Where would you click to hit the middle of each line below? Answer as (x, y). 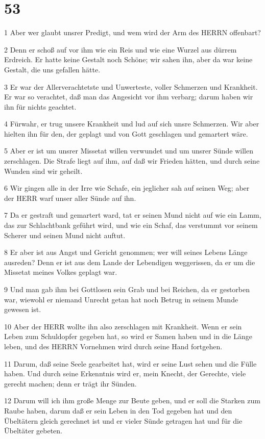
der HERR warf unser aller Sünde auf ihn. (70, 198)
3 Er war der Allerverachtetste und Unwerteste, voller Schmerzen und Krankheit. (131, 86)
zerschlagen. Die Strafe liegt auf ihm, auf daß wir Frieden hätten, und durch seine (132, 161)
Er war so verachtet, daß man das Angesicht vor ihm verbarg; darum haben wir (129, 97)
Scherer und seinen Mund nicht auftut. (65, 235)
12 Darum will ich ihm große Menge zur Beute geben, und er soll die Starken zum (132, 401)
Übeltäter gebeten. (33, 431)
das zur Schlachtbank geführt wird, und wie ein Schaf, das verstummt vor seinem (131, 225)
